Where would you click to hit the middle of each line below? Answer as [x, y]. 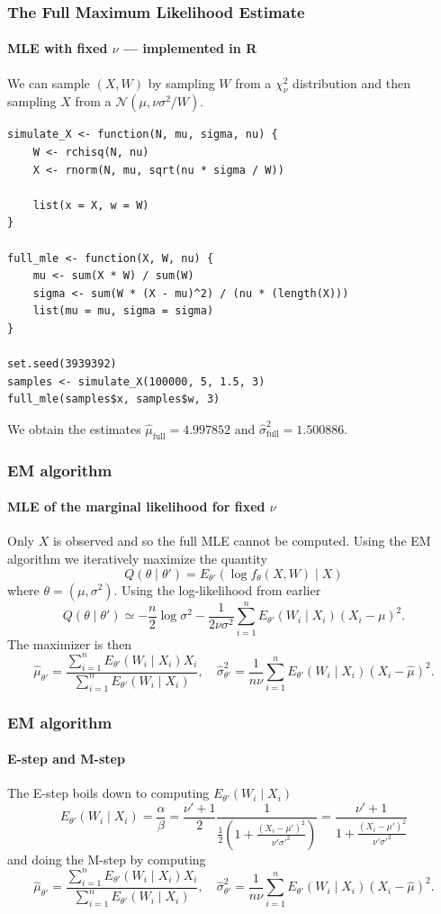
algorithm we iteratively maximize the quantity [138, 558]
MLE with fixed [58, 48]
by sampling [181, 82]
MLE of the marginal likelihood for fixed [136, 507]
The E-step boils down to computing [108, 793]
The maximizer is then [70, 643]
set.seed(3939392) [62, 364]
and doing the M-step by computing [107, 859]
